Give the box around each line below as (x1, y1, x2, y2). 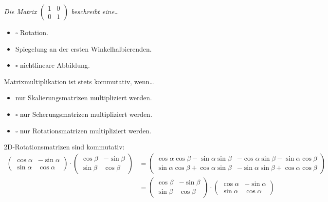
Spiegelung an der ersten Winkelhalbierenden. (15, 43, 152, 54)
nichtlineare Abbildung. (20, 60, 90, 70)
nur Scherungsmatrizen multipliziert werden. (20, 109, 152, 119)
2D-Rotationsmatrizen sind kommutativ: (4, 142, 125, 152)
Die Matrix (4, 6, 37, 16)
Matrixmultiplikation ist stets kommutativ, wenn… (4, 76, 154, 86)
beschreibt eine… (71, 6, 119, 16)
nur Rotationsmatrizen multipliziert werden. (20, 125, 151, 135)
